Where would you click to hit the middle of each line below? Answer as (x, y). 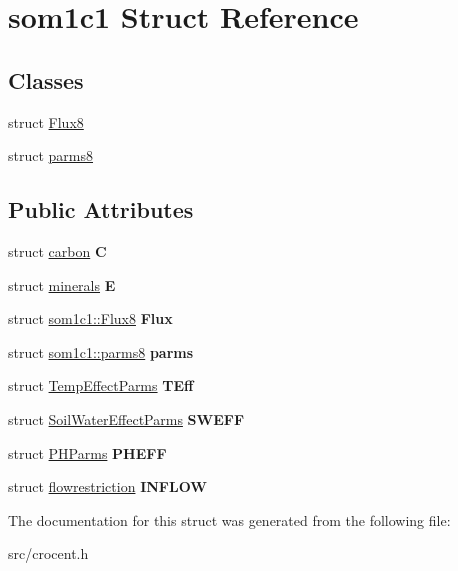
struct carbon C (57, 250)
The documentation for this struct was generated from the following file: (229, 519)
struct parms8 (51, 155)
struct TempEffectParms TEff (101, 385)
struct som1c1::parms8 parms (101, 351)
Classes (46, 79)
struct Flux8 (46, 121)
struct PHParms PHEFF (87, 452)
